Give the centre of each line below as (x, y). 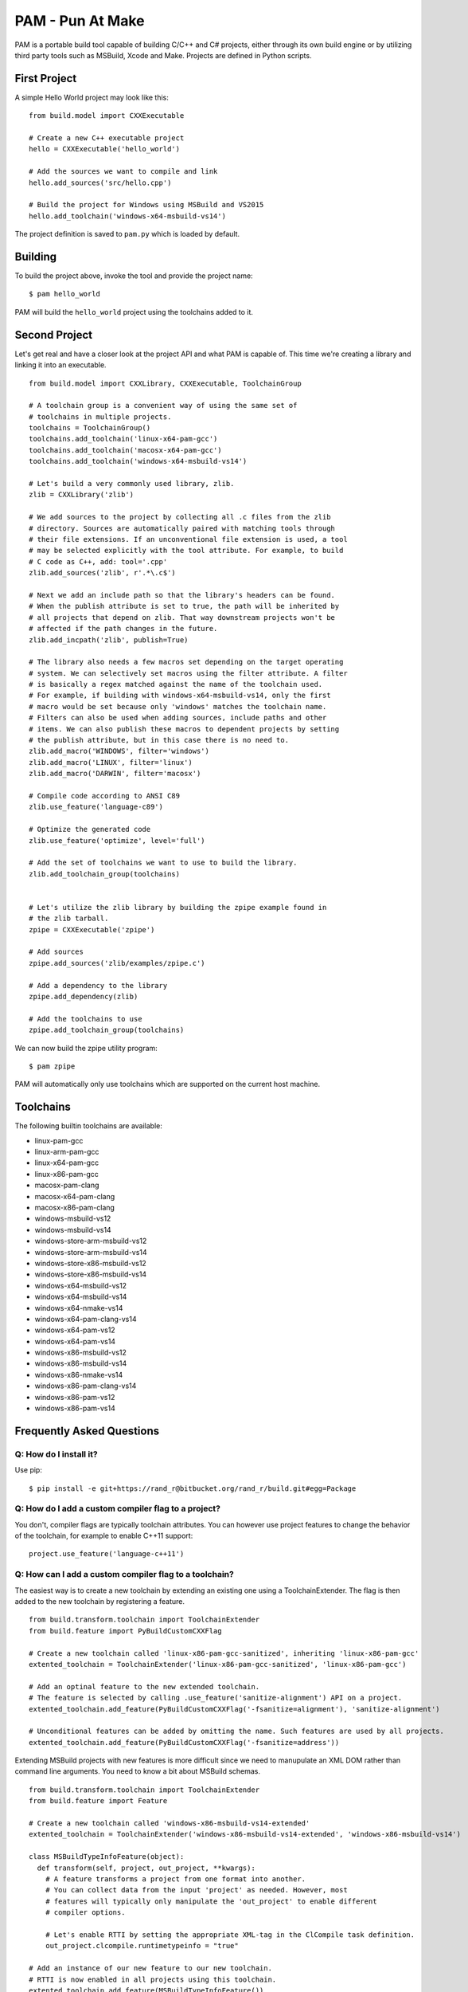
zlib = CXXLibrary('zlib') (82, 495)
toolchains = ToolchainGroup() (90, 428)
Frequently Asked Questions (87, 1431)
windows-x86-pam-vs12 (75, 1397)
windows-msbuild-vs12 (73, 1218)
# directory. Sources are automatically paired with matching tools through (182, 528)
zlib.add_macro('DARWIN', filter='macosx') (115, 774)
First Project (46, 78)
